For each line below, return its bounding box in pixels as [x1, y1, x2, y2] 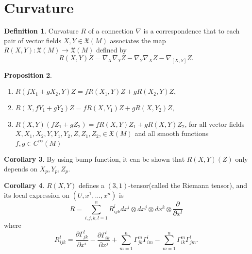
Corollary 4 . [4, 180, 45, 190]
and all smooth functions [134, 128, 209, 138]
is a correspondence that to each [143, 26, 240, 36]
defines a [78, 180, 104, 190]
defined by [96, 45, 127, 55]
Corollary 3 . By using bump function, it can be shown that [4, 154, 185, 164]
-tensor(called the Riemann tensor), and [128, 180, 247, 190]
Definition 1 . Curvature [4, 26, 79, 36]
